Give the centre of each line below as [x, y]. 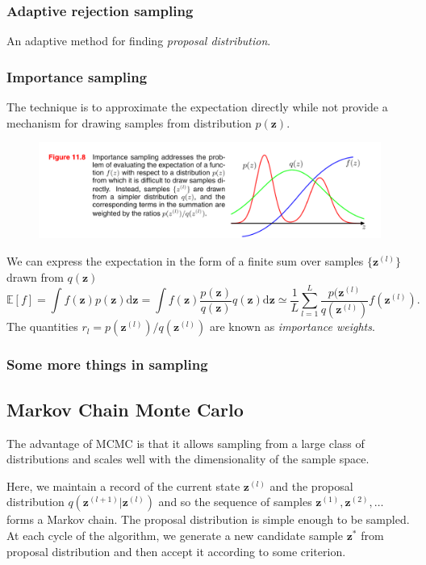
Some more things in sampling [107, 364]
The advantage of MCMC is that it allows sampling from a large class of [186, 443]
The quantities [42, 326]
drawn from [35, 276]
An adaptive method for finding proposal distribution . [139, 41]
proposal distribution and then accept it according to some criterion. [176, 551]
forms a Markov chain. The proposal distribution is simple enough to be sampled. [208, 519]
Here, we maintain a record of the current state [123, 485]
